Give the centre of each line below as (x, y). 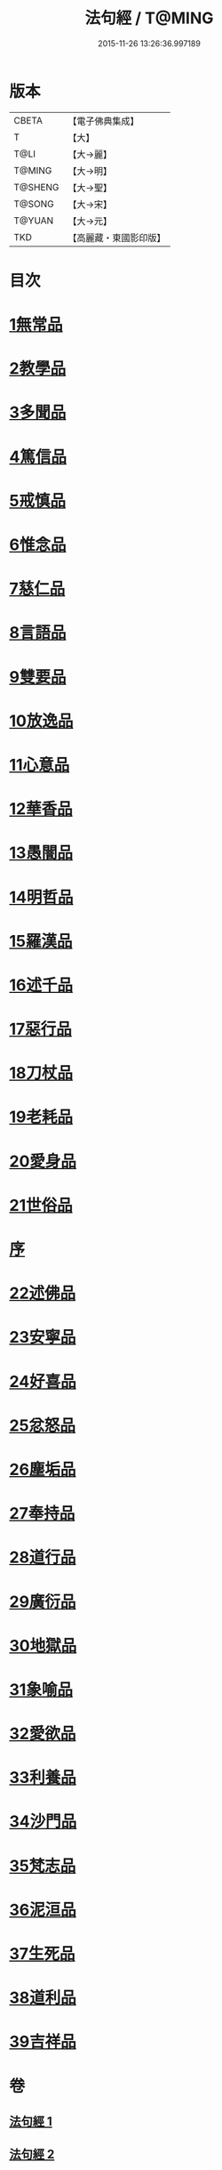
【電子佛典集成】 (103, 121)
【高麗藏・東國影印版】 (117, 238)
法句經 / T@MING (149, 18)
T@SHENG (36, 187)
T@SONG (34, 204)
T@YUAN (34, 221)
